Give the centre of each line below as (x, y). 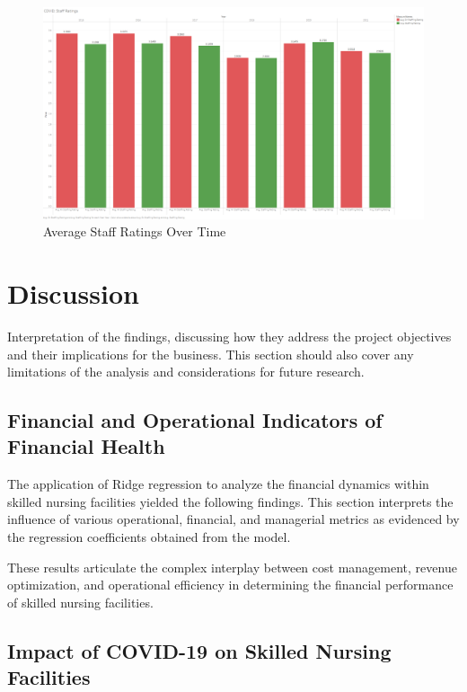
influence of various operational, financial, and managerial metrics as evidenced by (233, 519)
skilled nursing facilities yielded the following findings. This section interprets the (230, 501)
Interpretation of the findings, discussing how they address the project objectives (229, 336)
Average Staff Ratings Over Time (135, 231)
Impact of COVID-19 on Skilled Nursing (199, 650)
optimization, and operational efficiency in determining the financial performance (230, 585)
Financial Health (86, 446)
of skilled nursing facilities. (80, 602)
